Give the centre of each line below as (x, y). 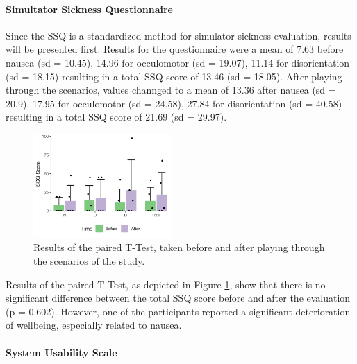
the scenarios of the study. (89, 261)
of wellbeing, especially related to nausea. (94, 325)
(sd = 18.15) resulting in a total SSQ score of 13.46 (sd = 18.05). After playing (174, 76)
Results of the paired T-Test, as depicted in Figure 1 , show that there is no (166, 284)
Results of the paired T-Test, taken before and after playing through (179, 247)
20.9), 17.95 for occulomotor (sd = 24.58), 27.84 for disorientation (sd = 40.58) (174, 103)
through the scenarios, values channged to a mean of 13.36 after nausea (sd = (171, 90)
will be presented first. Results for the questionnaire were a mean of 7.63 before (175, 49)
